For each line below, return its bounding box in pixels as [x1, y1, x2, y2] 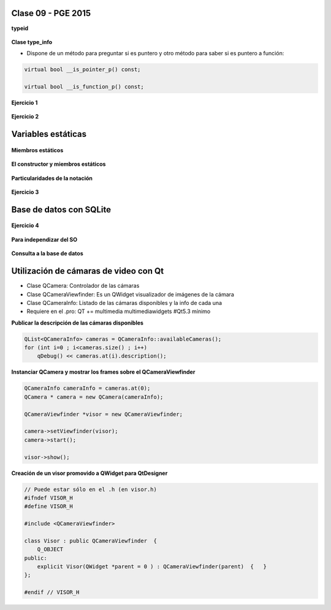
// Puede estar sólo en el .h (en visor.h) [24, 485, 158, 493]
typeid [11, 25, 29, 32]
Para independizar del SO [11, 236, 78, 243]
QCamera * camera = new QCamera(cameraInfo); [24, 393, 164, 400]
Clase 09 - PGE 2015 [11, 8, 91, 18]
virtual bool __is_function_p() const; [24, 83, 144, 90]
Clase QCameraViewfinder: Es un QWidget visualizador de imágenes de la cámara [26, 290, 234, 298]
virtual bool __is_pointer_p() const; [24, 66, 141, 73]
